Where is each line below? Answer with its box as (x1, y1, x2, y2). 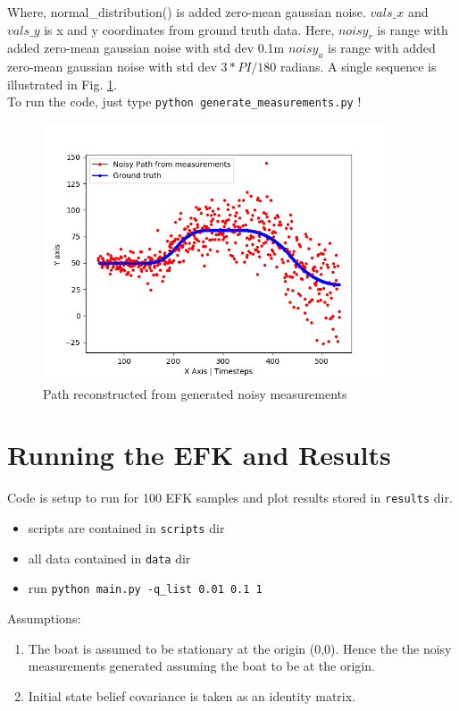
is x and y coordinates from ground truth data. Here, (44, 20, 335, 38)
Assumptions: (7, 608, 81, 627)
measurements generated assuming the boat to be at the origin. (28, 656, 375, 675)
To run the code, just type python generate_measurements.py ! (7, 92, 362, 111)
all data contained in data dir (28, 548, 191, 567)
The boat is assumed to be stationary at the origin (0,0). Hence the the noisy (28, 639, 452, 657)
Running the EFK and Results (7, 436, 391, 473)
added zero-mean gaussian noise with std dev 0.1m (7, 38, 285, 57)
